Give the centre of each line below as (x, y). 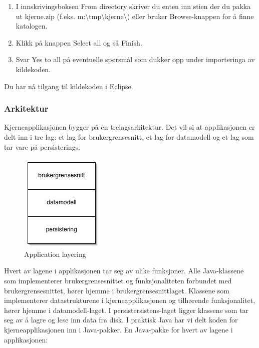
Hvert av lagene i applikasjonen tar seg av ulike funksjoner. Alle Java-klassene (124, 271)
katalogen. (32, 26)
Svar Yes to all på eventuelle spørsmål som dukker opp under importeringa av (135, 59)
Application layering (55, 254)
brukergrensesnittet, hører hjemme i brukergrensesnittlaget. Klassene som (117, 290)
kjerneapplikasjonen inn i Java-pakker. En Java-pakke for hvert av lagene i (118, 329)
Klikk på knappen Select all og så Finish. (79, 42)
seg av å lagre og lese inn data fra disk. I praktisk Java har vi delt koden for (121, 320)
